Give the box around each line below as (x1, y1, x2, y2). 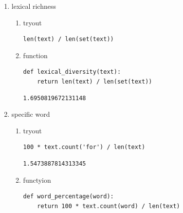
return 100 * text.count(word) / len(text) (37, 202, 180, 210)
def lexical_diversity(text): (23, 68, 121, 76)
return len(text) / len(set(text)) (37, 78, 152, 85)
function (23, 50, 48, 60)
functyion (23, 174, 51, 185)
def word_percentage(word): (23, 193, 114, 200)
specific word (11, 109, 50, 119)
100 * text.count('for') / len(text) (23, 144, 146, 151)
